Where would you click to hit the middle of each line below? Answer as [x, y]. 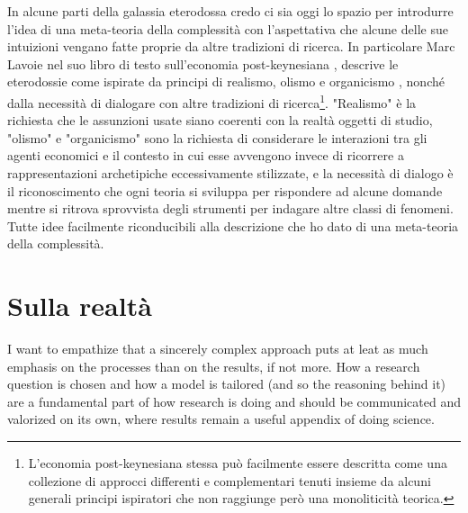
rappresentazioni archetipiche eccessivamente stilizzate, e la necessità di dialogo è [230, 173]
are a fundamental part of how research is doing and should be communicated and [234, 401]
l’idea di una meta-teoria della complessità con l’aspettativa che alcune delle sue [228, 28]
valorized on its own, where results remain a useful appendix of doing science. [221, 419]
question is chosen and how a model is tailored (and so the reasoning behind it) [227, 384]
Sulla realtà [80, 306]
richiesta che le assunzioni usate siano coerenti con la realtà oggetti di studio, [220, 120]
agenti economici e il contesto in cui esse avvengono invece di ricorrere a [206, 155]
